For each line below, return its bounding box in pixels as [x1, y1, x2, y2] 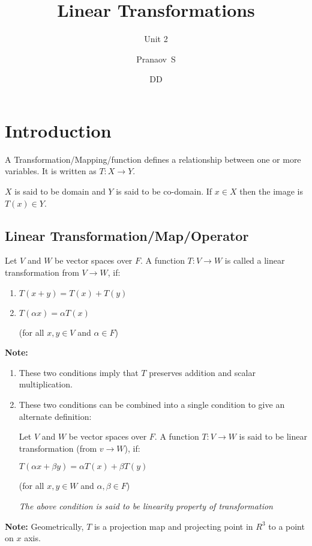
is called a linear [224, 254, 285, 267]
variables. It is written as [5, 165, 97, 177]
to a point [268, 520, 305, 532]
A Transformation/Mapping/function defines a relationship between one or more [5, 153, 301, 165]
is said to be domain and [14, 185, 106, 198]
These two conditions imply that [19, 366, 139, 378]
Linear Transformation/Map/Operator [5, 226, 249, 244]
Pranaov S [136, 52, 176, 65]
